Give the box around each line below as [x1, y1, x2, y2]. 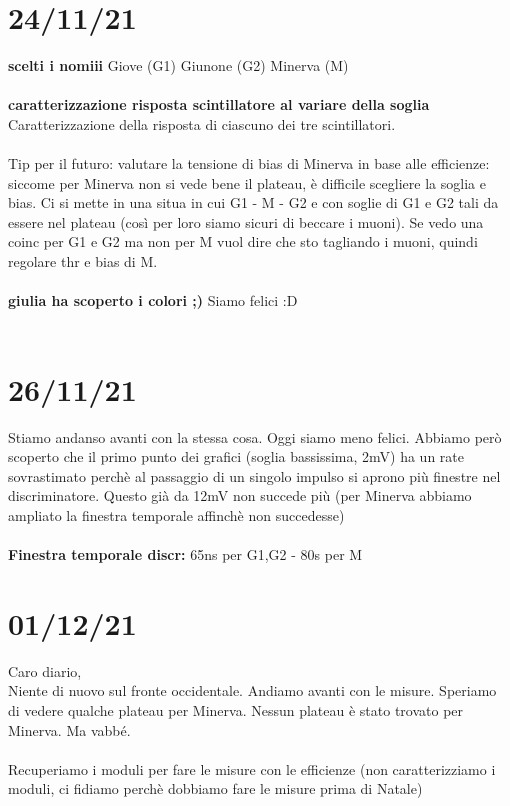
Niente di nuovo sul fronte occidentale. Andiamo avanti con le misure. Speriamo [8, 680, 497, 701]
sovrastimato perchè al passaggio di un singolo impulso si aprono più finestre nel [8, 465, 501, 486]
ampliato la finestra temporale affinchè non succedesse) [8, 504, 345, 525]
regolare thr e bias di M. [8, 251, 158, 272]
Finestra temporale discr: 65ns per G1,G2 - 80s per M [8, 544, 363, 565]
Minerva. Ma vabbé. [8, 719, 131, 740]
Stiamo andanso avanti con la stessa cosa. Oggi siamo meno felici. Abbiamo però [8, 426, 502, 447]
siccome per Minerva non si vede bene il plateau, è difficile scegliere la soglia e [8, 172, 486, 193]
